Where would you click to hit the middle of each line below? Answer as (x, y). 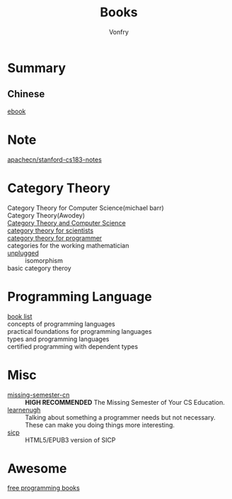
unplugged (23, 253)
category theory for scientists (51, 230)
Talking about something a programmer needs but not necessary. (120, 417)
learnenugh (24, 410)
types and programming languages (58, 339)
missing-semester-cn (39, 395)
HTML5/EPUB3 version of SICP (70, 439)
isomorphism (44, 260)
